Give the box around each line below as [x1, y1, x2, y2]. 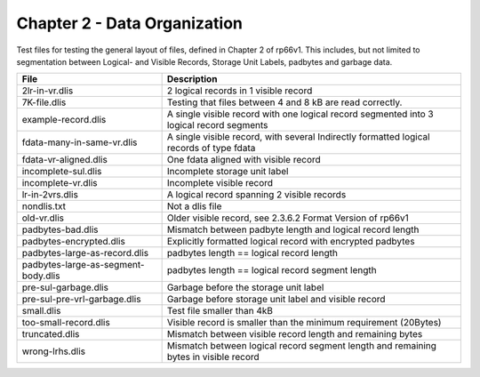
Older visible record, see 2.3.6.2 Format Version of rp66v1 [166, 212, 409, 224]
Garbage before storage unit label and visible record [166, 293, 386, 306]
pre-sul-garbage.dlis [21, 281, 108, 293]
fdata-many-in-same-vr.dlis [21, 136, 138, 148]
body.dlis [21, 269, 60, 282]
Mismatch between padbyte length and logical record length [166, 223, 420, 236]
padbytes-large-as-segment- [21, 259, 145, 271]
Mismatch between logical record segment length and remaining [166, 340, 437, 352]
